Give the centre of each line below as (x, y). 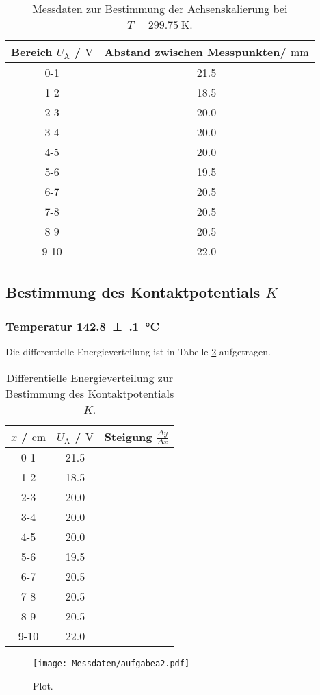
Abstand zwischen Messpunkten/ (195, 52)
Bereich (32, 52)
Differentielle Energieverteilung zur (90, 377)
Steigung (128, 436)
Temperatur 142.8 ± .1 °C (83, 326)
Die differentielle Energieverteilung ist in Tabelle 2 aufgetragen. (138, 351)
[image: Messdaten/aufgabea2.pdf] (111, 664)
